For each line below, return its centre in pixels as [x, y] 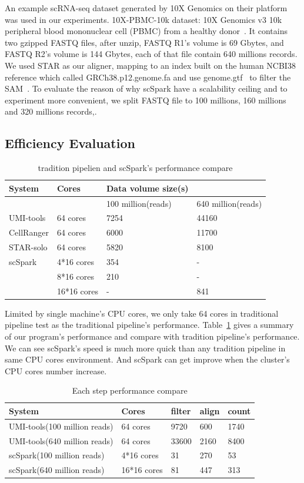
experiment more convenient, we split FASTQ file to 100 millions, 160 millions [146, 100]
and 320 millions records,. [51, 111]
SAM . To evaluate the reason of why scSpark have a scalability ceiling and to [146, 88]
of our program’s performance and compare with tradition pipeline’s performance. [152, 336]
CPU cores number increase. [56, 370]
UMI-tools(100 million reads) [61, 426]
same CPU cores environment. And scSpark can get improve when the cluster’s [147, 359]
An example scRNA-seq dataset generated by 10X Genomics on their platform [146, 8]
